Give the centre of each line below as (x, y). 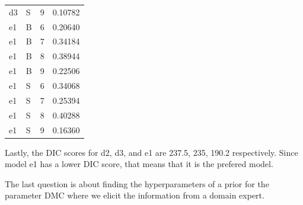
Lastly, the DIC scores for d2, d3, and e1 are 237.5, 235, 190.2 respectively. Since (151, 152)
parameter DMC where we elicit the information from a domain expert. (135, 195)
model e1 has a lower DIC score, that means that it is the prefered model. (139, 164)
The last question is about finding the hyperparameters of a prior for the (137, 183)
